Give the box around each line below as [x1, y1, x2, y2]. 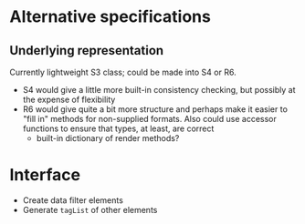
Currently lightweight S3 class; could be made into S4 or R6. [9, 66, 237, 77]
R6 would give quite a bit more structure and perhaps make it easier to [22, 104, 288, 115]
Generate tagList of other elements [22, 204, 158, 215]
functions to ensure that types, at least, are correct [22, 123, 215, 134]
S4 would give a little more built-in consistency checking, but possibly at [22, 85, 296, 95]
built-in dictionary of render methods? [36, 133, 180, 143]
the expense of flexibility [22, 94, 116, 105]
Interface [9, 165, 80, 186]
